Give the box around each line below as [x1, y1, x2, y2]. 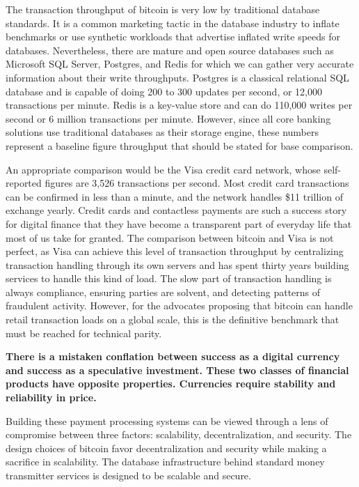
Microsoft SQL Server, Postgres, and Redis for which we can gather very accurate [6, 56, 354, 71]
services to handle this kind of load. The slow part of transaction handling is [6, 271, 332, 286]
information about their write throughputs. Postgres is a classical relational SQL [6, 70, 349, 84]
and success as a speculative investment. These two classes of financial [6, 362, 349, 377]
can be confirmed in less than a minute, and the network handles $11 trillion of [6, 189, 343, 203]
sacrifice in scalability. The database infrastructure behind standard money [6, 454, 325, 469]
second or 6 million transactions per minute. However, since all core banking [6, 111, 331, 125]
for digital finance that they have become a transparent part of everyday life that [6, 216, 352, 231]
